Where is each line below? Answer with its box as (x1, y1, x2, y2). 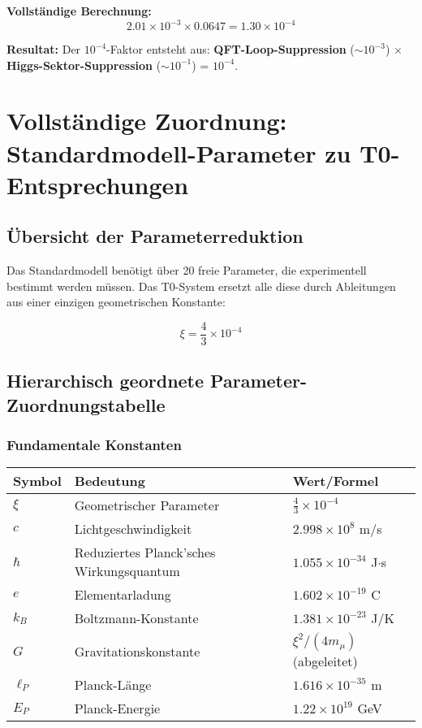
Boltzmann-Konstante (74, 609, 199, 628)
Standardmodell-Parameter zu (6, 136, 351, 169)
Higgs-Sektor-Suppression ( (6, 56, 161, 73)
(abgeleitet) (292, 652, 358, 671)
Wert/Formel (292, 471, 379, 491)
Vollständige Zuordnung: (6, 104, 287, 137)
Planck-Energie (74, 699, 161, 718)
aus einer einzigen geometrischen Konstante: (6, 293, 226, 310)
